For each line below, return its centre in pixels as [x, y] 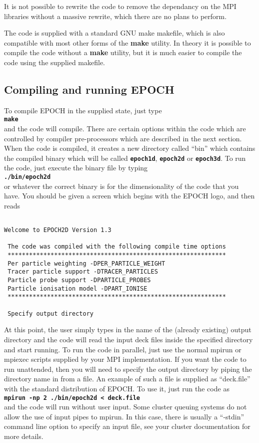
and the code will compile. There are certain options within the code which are [125, 129]
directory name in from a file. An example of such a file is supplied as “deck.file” [127, 379]
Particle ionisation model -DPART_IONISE [77, 288]
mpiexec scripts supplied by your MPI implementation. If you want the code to [125, 359]
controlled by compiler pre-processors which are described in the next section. [123, 138]
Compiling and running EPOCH [89, 89]
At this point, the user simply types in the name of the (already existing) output [128, 329]
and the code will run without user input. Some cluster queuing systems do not [125, 407]
